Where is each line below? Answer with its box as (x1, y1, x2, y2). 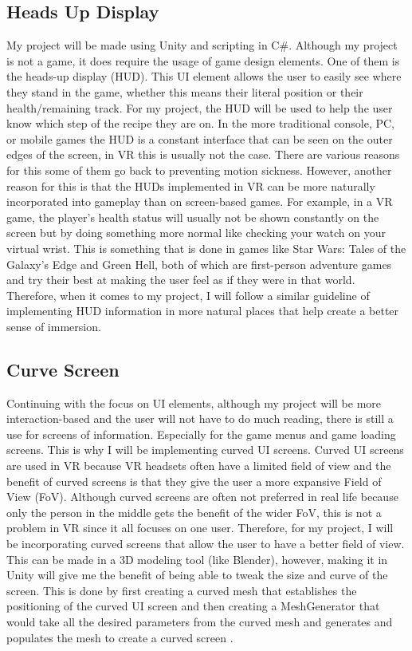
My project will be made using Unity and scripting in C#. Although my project (6, 37, 398, 53)
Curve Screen (6, 357, 120, 381)
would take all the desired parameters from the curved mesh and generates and (6, 614, 393, 629)
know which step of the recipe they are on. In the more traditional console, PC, (6, 115, 394, 132)
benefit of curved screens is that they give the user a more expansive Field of (6, 472, 382, 489)
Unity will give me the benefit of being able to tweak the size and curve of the (6, 566, 388, 583)
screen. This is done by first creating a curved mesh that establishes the (6, 582, 357, 598)
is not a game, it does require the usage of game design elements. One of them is (6, 52, 400, 69)
